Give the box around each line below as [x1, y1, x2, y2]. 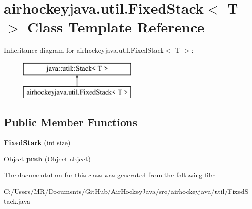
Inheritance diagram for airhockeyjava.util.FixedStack [4, 45, 164, 55]
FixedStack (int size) [4, 137, 71, 147]
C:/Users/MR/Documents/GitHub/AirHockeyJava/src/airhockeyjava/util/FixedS [4, 186, 249, 196]
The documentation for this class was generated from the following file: [4, 170, 216, 180]
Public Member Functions [4, 114, 137, 129]
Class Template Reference [27, 17, 205, 37]
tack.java [4, 195, 31, 206]
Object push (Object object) [4, 153, 90, 163]
